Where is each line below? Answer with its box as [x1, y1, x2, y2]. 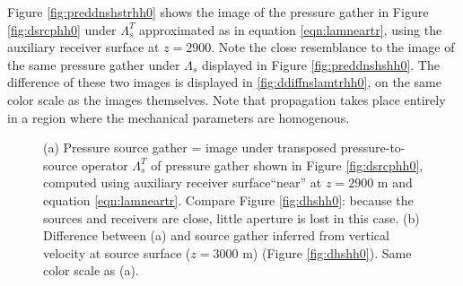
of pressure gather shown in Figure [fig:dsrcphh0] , [151, 155, 424, 174]
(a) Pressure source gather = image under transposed [43, 138, 337, 157]
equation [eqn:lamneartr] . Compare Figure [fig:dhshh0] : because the [43, 190, 414, 209]
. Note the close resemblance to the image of [211, 38, 455, 56]
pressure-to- [340, 138, 406, 157]
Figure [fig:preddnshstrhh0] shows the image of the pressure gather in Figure [7, 3, 429, 21]
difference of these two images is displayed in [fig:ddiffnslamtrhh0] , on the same [7, 73, 441, 91]
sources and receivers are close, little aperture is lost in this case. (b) [43, 208, 420, 227]
